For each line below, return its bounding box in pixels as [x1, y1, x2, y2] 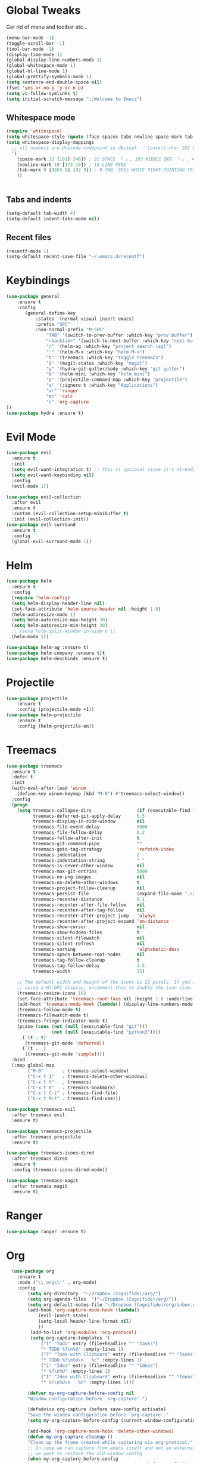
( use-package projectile [6, 695, 68, 701]
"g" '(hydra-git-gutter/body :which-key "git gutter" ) [46, 365, 185, 372]
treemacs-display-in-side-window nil [32, 818, 145, 824]
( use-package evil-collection [6, 494, 82, 500]
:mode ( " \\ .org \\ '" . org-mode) [17, 1280, 97, 1286]
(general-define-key [24, 310, 76, 316]
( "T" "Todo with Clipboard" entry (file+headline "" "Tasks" [40, 1351, 196, 1358]
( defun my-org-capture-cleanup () [27, 1434, 113, 1440]
